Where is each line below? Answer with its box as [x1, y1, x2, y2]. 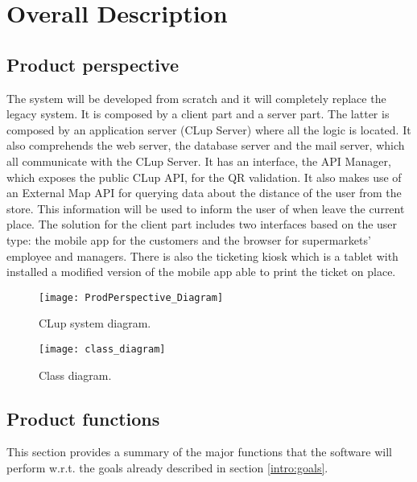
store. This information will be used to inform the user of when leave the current [6, 200, 405, 216]
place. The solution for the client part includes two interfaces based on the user [6, 216, 398, 233]
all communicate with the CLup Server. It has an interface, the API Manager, [6, 152, 391, 169]
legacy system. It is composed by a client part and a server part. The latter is [6, 105, 390, 122]
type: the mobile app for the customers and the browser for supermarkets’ [6, 231, 371, 248]
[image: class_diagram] [39, 343, 166, 355]
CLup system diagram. [39, 315, 151, 332]
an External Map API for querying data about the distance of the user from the [6, 184, 402, 201]
